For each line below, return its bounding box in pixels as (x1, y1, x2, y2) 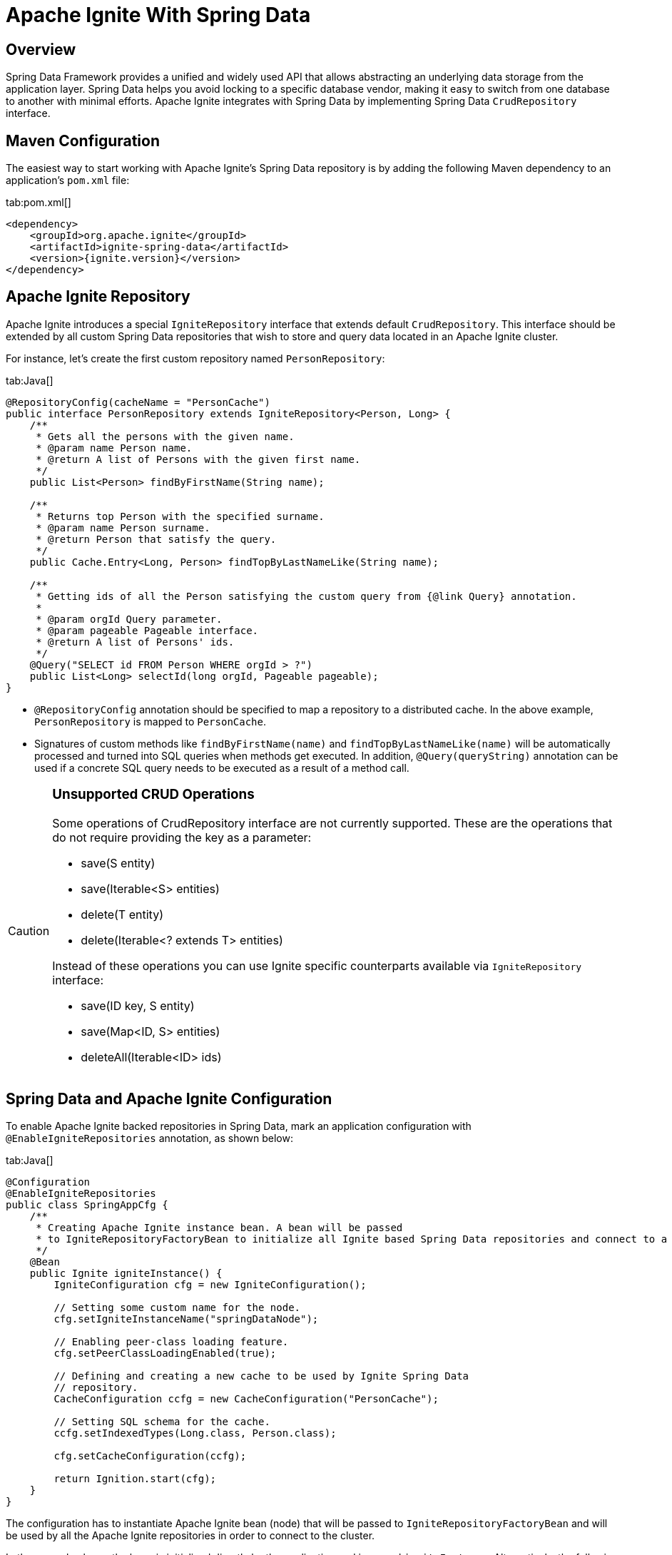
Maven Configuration (6, 131, 161, 150)
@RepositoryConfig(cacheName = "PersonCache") (6, 396, 270, 408)
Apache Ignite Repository (6, 287, 190, 306)
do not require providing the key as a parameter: (52, 830, 312, 845)
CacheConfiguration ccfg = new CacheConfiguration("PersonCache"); (54, 1393, 439, 1405)
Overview (6, 40, 76, 58)
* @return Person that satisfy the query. (36, 533, 277, 545)
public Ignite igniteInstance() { (29, 1268, 223, 1280)
